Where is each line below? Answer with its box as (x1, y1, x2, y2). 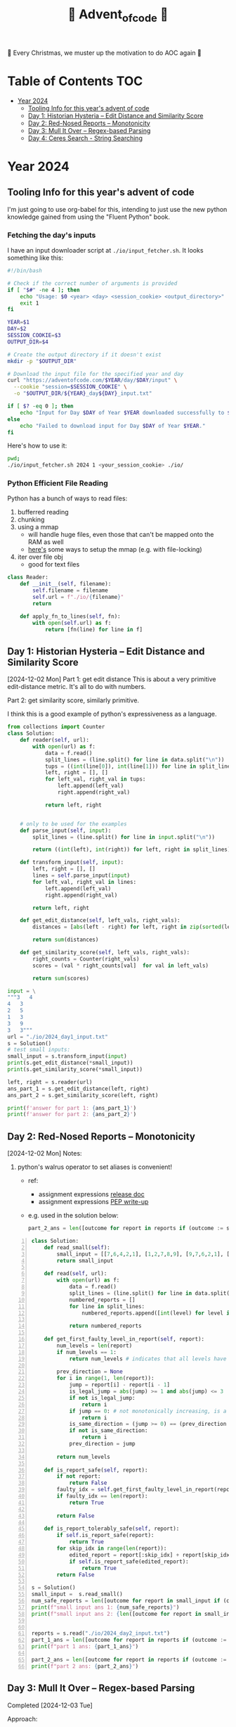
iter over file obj (17, 552, 63, 562)
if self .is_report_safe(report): (56, 1532, 155, 1539)
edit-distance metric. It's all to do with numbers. (7, 683, 146, 691)
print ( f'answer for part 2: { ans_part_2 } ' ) (7, 1111, 137, 1118)
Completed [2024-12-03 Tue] (7, 1701, 93, 1709)
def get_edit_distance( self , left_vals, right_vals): (20, 917, 181, 924)
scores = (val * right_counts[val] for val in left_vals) (32, 962, 209, 969)
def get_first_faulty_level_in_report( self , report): (44, 1336, 205, 1343)
